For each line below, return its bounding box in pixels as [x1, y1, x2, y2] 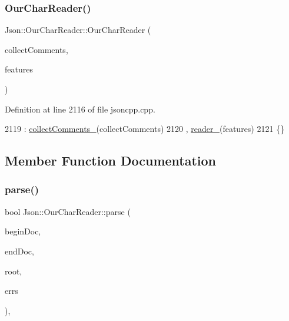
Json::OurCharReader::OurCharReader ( [5, 24, 151, 36]
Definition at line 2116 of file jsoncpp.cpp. [5, 102, 155, 115]
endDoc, [5, 244, 34, 257]
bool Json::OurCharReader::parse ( [5, 205, 131, 217]
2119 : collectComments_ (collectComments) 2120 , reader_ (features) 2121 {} [5, 123, 285, 135]
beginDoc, [5, 225, 41, 237]
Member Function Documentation [5, 151, 217, 170]
